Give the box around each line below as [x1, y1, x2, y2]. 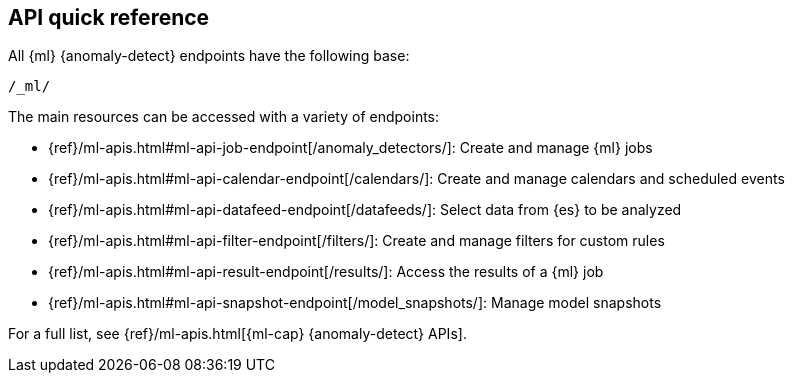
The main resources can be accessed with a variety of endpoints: [8, 108, 440, 126]
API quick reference [8, 5, 210, 30]
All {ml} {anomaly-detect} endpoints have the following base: [8, 47, 410, 65]
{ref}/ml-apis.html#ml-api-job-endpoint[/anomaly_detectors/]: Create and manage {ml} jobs [48, 139, 653, 157]
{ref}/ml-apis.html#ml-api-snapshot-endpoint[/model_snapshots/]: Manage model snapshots [48, 294, 662, 312]
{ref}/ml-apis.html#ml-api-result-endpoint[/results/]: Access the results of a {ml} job [48, 263, 604, 281]
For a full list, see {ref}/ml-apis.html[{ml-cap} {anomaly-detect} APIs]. [8, 325, 467, 343]
